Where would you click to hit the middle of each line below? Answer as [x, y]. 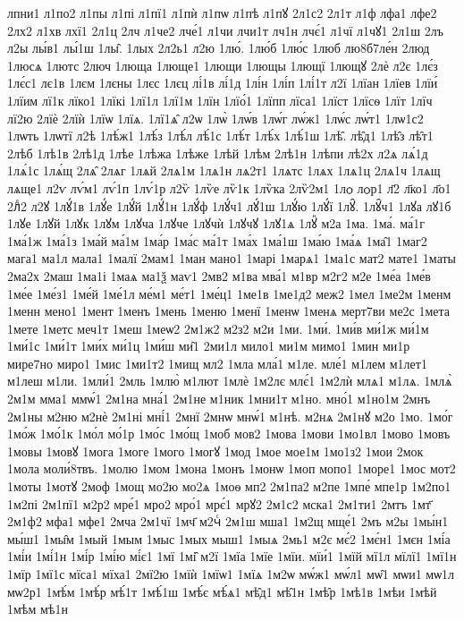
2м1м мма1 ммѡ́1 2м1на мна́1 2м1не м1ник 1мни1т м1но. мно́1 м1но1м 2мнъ [219, 399]
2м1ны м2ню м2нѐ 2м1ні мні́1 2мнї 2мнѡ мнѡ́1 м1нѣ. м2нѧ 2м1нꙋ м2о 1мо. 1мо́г [230, 416]
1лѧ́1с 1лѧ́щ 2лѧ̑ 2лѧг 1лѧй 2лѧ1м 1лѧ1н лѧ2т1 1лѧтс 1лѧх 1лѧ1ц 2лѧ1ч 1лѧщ [224, 170]
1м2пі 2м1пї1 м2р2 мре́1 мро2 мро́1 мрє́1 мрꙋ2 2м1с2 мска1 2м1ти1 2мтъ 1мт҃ [219, 503]
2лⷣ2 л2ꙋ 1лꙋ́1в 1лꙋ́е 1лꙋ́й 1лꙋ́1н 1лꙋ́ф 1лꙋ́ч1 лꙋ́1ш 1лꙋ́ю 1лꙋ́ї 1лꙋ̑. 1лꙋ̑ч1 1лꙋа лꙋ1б [229, 205]
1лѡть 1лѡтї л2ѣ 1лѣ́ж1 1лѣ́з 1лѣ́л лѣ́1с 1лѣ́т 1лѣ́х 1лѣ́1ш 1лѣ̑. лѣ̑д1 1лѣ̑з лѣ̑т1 [220, 136]
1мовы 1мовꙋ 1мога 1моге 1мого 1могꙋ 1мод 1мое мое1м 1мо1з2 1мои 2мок [215, 451]
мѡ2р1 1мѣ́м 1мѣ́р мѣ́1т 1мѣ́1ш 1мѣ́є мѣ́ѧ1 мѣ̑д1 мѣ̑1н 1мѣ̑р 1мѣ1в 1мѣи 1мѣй [222, 591]
